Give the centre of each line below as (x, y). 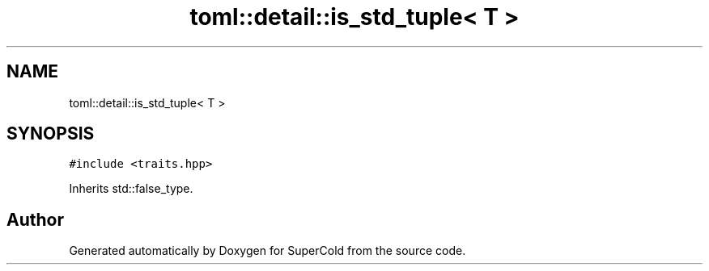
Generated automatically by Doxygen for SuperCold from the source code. (267, 251)
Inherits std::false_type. (131, 189)
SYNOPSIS (51, 134)
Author (35, 219)
